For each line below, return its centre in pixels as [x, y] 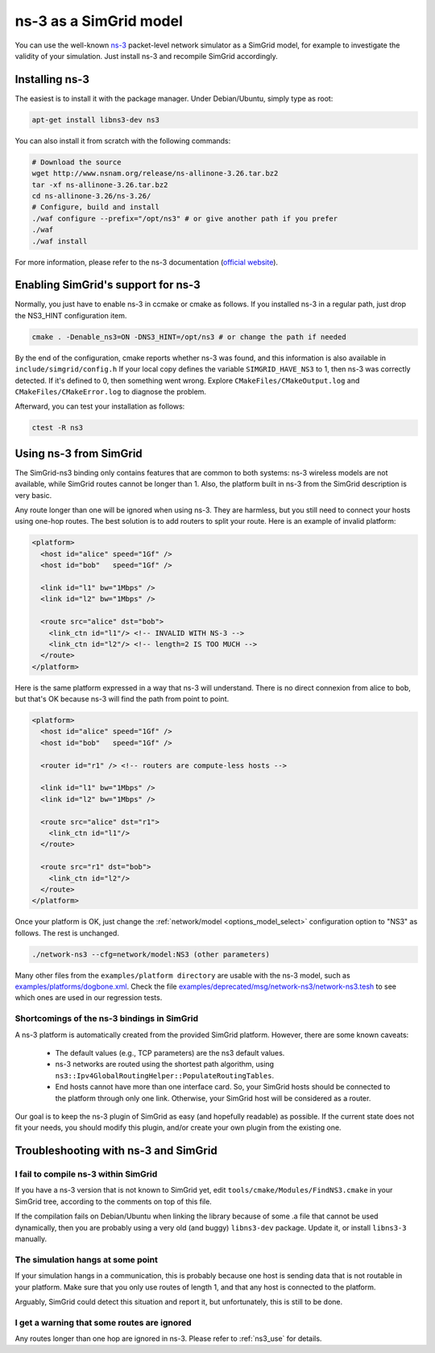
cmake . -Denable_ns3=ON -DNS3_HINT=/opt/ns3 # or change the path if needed [189, 337]
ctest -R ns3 [58, 428]
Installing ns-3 [52, 79]
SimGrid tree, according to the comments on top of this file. [114, 1202]
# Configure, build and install [96, 207]
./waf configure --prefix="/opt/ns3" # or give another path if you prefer [185, 218]
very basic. [33, 495]
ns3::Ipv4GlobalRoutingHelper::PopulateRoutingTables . [164, 1075]
